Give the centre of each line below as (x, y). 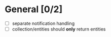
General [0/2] (34, 9)
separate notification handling (43, 23)
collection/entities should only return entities (59, 29)
